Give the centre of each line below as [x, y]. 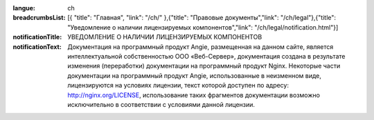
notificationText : [37, 47]
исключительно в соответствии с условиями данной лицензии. [161, 104]
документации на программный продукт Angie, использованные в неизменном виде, [195, 75]
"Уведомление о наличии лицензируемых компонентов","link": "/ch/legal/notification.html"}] [203, 27]
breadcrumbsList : [39, 18]
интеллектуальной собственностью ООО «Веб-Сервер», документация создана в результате [206, 56]
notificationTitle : [37, 37]
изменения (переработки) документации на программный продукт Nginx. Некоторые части [204, 66]
